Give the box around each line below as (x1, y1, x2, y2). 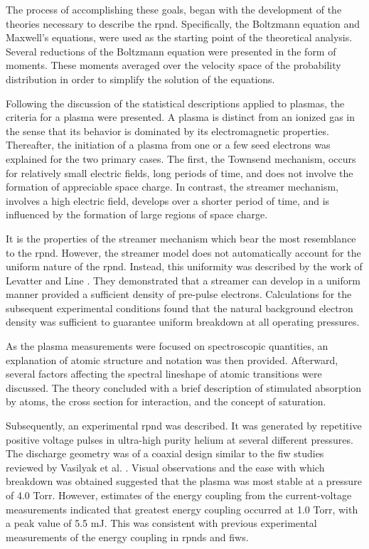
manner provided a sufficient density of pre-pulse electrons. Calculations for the (6, 287, 352, 302)
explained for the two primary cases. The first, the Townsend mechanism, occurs (6, 151, 356, 166)
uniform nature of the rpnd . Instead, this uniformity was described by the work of (6, 259, 363, 274)
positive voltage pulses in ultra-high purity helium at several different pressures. (6, 432, 353, 447)
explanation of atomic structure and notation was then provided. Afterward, (6, 352, 338, 367)
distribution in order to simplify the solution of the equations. (6, 71, 275, 86)
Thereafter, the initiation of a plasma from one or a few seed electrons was (6, 137, 331, 152)
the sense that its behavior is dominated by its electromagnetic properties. (6, 123, 329, 138)
